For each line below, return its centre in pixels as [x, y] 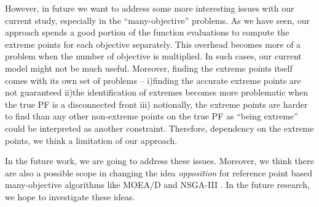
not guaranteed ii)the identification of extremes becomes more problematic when [157, 92]
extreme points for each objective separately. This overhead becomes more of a [153, 44]
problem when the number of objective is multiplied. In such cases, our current [153, 56]
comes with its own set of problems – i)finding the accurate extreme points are [153, 80]
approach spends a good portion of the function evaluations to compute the [147, 32]
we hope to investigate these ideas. [70, 196]
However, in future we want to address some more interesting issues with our [150, 8]
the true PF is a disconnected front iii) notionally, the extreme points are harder [156, 104]
